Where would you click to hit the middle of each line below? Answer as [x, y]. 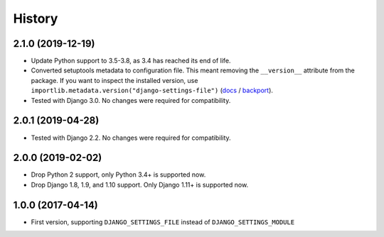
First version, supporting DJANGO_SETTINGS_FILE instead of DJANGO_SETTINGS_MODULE [163, 222]
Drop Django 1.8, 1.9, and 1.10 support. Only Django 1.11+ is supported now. [140, 184]
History [36, 18]
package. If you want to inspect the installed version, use [114, 80]
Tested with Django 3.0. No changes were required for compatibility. [131, 100]
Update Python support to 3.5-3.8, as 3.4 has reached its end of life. [131, 61]
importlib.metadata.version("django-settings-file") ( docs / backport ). [152, 90]
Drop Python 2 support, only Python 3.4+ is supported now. [118, 175]
